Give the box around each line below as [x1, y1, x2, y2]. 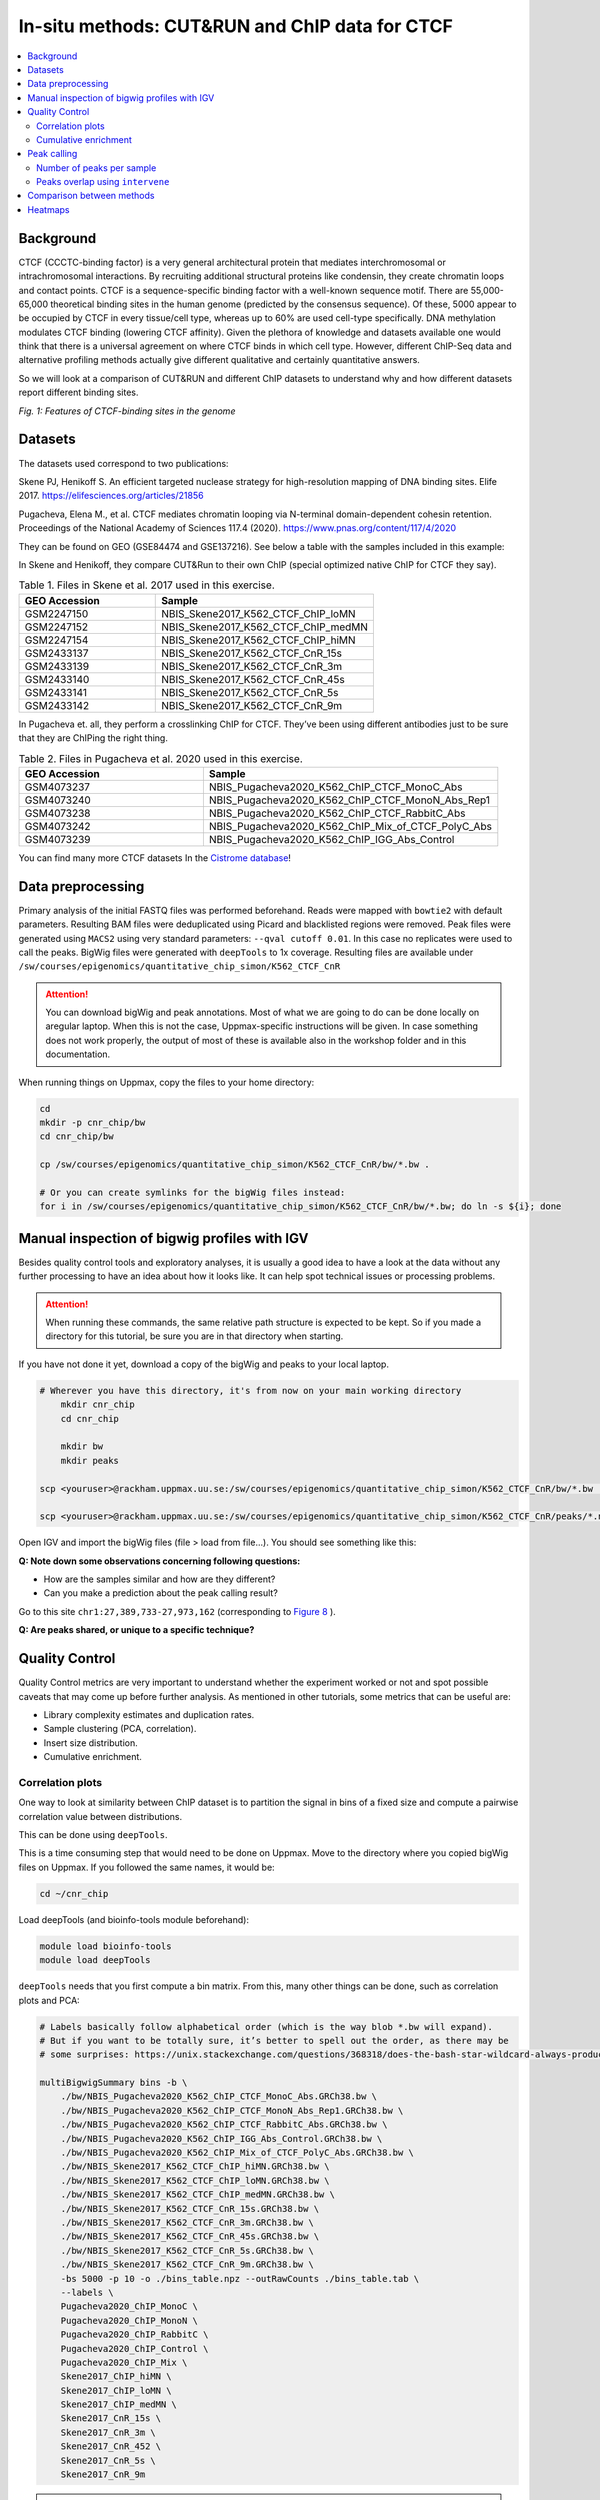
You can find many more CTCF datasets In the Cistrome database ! [18, 851, 292, 864]
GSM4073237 [24, 780, 90, 794]
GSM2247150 [24, 606, 89, 620]
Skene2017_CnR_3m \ [60, 2426, 157, 2438]
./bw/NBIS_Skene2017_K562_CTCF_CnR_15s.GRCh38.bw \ [60, 2203, 320, 2214]
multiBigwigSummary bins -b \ [39, 2077, 188, 2089]
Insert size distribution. [43, 1736, 139, 1749]
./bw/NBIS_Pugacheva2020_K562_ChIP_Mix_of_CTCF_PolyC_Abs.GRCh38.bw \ [60, 2147, 415, 2159]
